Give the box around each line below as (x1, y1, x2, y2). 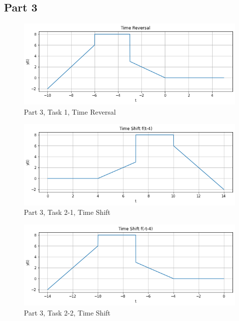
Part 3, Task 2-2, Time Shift (24, 307, 111, 318)
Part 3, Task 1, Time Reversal (24, 106, 116, 117)
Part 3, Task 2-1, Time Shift (24, 207, 111, 217)
